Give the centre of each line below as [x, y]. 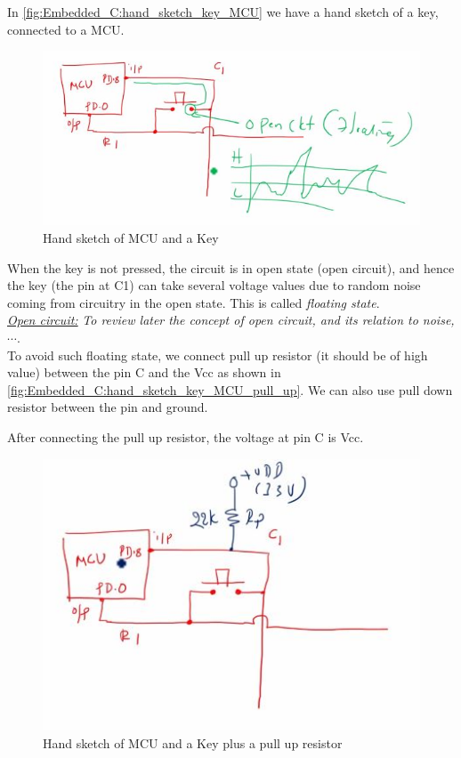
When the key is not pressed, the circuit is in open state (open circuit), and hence [231, 267]
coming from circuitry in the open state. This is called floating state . [194, 302]
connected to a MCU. [66, 29]
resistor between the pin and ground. [108, 407]
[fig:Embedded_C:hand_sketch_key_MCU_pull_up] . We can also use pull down [230, 389]
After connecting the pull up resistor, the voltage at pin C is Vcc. [186, 436]
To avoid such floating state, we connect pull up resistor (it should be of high [218, 355]
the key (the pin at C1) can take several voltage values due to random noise [214, 285]
